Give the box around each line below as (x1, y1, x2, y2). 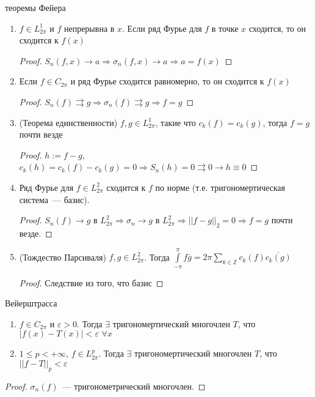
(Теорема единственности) (19, 116, 118, 128)
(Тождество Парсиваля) (19, 250, 106, 263)
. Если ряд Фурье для (122, 21, 202, 34)
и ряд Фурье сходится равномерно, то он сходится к (70, 75, 264, 87)
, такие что (155, 116, 196, 128)
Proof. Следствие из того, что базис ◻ (19, 276, 164, 289)
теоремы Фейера (5, 1, 66, 13)
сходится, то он (248, 21, 306, 34)
